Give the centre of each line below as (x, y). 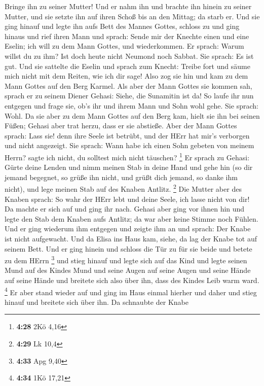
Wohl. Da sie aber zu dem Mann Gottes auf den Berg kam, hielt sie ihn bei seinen (132, 115)
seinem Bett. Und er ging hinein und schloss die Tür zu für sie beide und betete (128, 248)
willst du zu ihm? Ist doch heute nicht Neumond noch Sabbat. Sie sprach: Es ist (129, 56)
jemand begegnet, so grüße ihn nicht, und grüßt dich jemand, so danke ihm (121, 177)
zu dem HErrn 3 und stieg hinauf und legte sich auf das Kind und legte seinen (126, 259)
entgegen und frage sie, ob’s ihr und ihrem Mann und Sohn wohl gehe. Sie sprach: (131, 105)
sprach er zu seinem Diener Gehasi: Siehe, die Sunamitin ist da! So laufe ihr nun (129, 96)
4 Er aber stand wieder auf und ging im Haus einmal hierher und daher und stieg (131, 291)
